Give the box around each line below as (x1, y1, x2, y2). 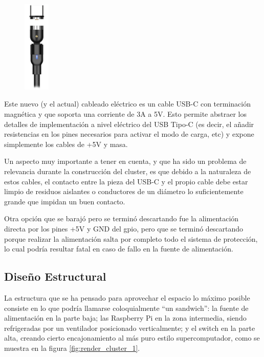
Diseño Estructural (4, 268, 106, 284)
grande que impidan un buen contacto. (4, 196, 125, 206)
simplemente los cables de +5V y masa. (4, 138, 128, 149)
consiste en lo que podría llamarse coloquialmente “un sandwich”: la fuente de (4, 302, 249, 313)
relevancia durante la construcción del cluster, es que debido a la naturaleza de (4, 166, 251, 176)
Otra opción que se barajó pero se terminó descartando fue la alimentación (4, 213, 239, 224)
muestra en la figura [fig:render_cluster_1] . (4, 342, 140, 353)
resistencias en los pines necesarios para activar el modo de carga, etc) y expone (4, 129, 254, 139)
